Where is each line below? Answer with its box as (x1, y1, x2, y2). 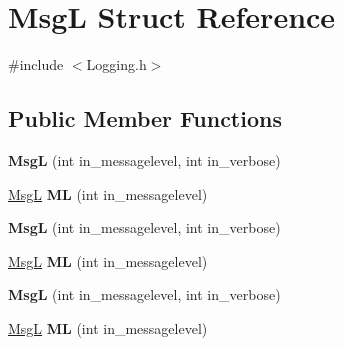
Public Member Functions (8, 103, 282, 134)
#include (8, 54, 64, 75)
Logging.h (86, 54, 147, 75)
